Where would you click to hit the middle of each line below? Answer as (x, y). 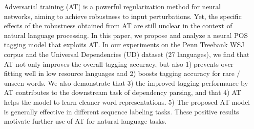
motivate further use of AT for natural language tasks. (85, 121)
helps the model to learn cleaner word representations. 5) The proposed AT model (127, 101)
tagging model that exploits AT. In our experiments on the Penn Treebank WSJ (124, 45)
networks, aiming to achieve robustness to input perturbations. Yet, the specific (123, 16)
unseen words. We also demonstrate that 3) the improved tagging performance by (126, 83)
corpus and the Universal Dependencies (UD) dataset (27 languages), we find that (127, 54)
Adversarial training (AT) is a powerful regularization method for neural (112, 6)
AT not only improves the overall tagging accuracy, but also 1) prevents (111, 64)
